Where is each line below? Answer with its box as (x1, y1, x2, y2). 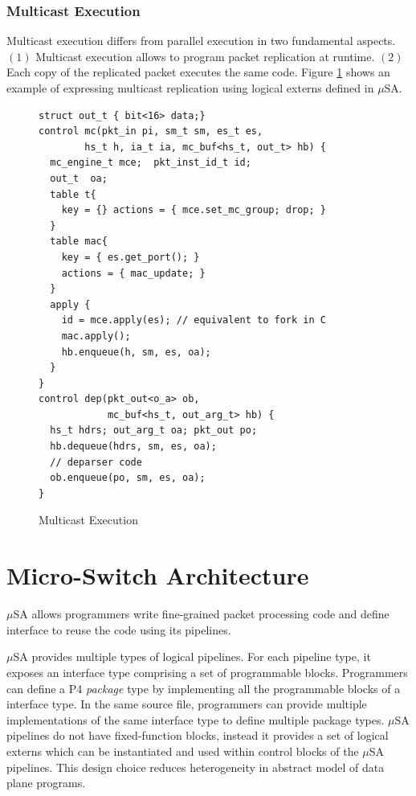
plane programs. (6, 774, 86, 791)
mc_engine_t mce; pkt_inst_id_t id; (50, 157, 251, 169)
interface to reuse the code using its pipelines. (6, 621, 231, 638)
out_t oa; (50, 172, 108, 184)
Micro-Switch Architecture (6, 559, 309, 592)
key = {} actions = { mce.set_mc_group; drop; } (61, 204, 326, 216)
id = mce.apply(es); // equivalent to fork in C (61, 314, 326, 326)
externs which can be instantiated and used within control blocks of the (6, 742, 359, 759)
